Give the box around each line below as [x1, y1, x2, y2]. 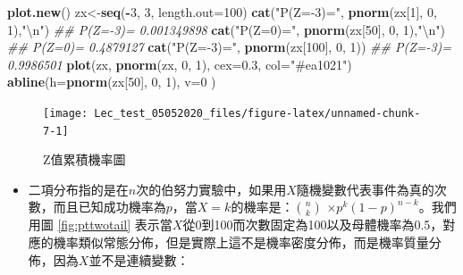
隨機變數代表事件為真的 [296, 179, 434, 198]
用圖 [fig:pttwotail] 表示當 [28, 215, 173, 234]
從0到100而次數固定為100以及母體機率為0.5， [182, 215, 443, 234]
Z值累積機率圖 [43, 150, 126, 169]
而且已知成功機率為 [53, 197, 166, 216]
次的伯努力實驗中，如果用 [136, 179, 287, 198]
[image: [43, 106, 88, 120]
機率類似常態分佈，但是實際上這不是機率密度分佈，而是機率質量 [53, 233, 429, 252]
